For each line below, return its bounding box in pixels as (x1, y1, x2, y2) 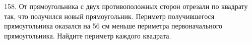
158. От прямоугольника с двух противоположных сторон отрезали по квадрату (4, 1, 248, 11)
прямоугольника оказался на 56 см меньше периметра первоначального (4, 20, 223, 31)
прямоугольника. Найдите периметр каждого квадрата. (4, 30, 171, 40)
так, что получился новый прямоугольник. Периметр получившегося (4, 10, 215, 21)
